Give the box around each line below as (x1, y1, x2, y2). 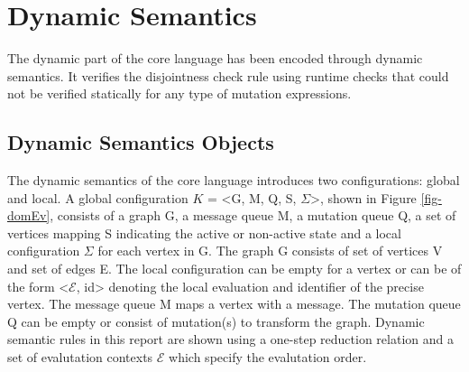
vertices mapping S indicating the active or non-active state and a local (7, 223, 401, 242)
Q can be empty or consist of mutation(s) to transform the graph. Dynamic (7, 312, 425, 330)
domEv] (7, 206, 51, 225)
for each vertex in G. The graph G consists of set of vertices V (97, 241, 443, 260)
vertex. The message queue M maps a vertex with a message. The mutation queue (7, 294, 461, 313)
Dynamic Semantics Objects (7, 128, 274, 156)
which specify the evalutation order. (169, 348, 367, 367)
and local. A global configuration (7, 188, 189, 207)
